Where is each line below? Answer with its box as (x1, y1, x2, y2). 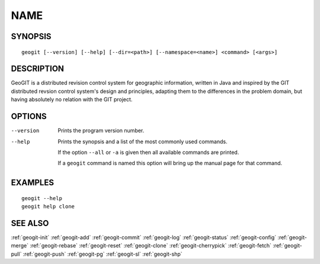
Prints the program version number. (57, 127, 145, 134)
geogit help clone (21, 203, 75, 210)
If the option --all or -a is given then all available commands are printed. (57, 149, 239, 156)
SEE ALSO (11, 218, 49, 228)
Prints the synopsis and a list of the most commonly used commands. (57, 138, 228, 145)
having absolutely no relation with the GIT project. (11, 96, 133, 103)
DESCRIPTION (11, 64, 65, 74)
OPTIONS (11, 111, 47, 121)
